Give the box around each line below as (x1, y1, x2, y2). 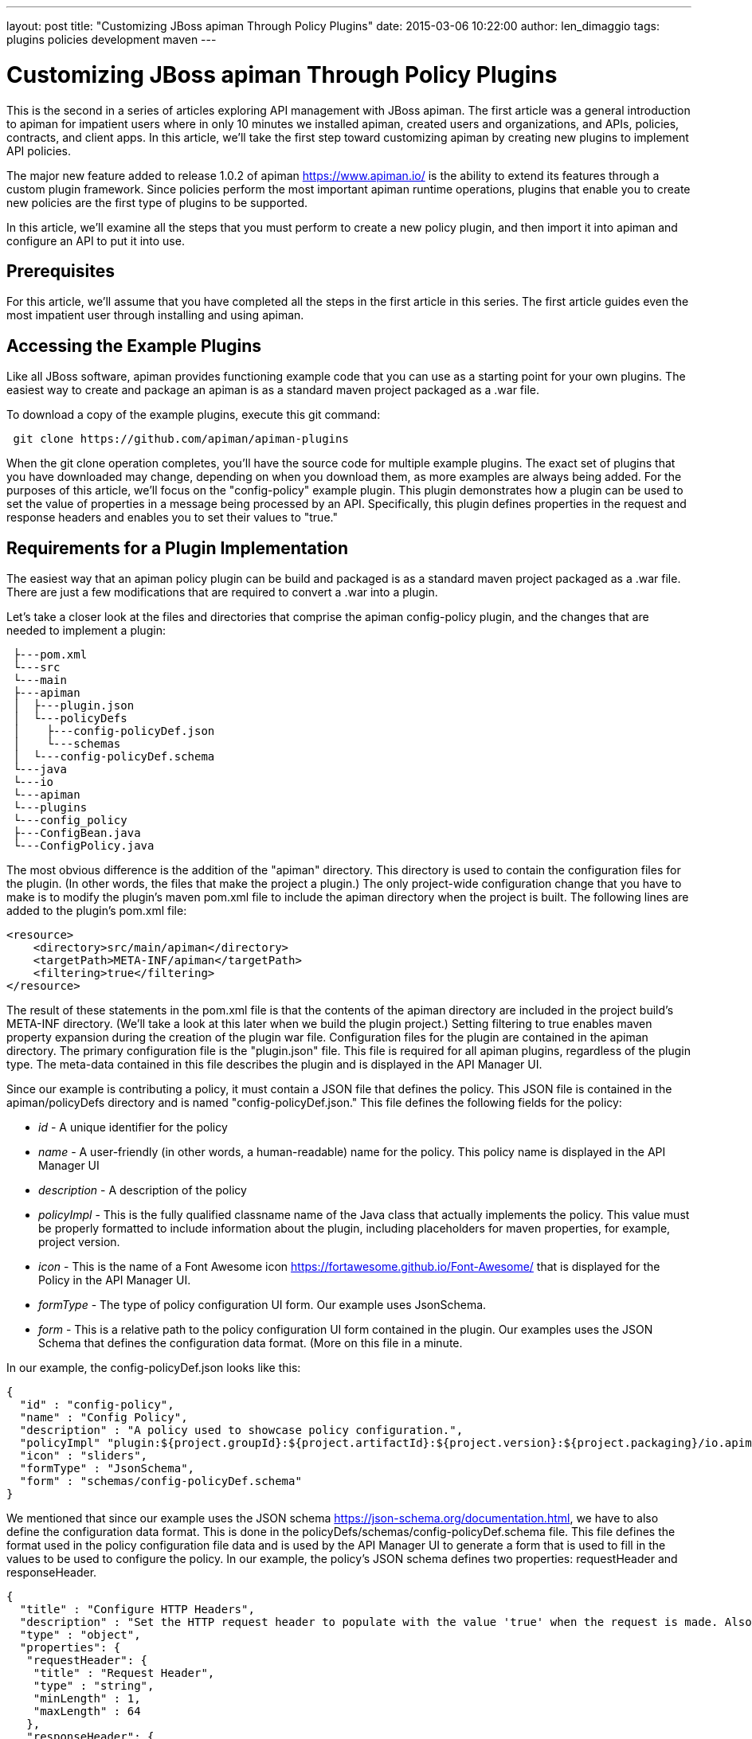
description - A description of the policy (38, 1183, 247, 1198)
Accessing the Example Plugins (6, 335, 262, 356)
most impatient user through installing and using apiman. (6, 308, 304, 322)
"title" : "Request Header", (33, 1667, 215, 1680)
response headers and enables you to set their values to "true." (6, 510, 338, 525)
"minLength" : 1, (33, 1692, 141, 1706)
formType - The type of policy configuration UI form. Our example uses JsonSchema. (38, 1298, 487, 1312)
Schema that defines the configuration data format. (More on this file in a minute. (38, 1336, 463, 1350)
